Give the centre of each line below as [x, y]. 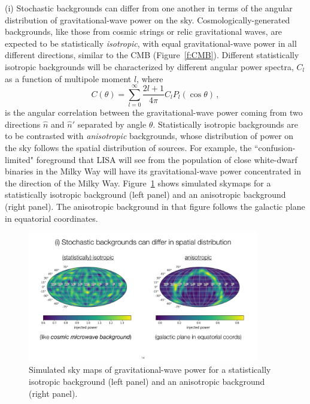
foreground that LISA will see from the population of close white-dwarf [167, 159]
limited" [19, 159]
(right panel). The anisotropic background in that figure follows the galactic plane [155, 206]
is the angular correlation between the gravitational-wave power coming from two [154, 112]
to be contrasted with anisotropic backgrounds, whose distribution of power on [149, 136]
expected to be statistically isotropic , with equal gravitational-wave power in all [151, 43]
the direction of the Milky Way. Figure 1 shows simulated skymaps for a [138, 183]
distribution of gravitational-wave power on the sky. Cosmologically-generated [148, 19]
